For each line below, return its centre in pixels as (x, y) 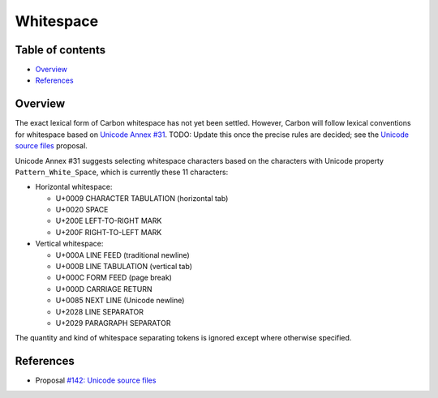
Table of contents (60, 50)
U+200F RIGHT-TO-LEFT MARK (109, 232)
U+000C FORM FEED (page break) (114, 278)
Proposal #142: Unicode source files (96, 380)
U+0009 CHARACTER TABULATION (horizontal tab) (142, 198)
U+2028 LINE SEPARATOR (100, 311)
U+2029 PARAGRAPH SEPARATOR (113, 323)
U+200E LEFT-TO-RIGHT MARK (109, 221)
